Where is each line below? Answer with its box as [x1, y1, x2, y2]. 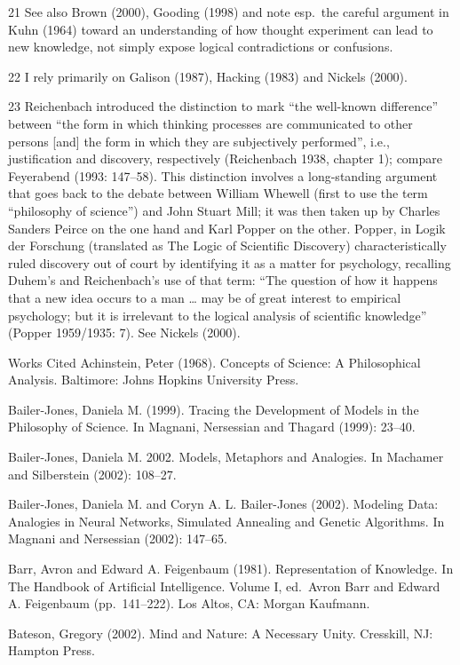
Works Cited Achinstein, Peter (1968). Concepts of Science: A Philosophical [8, 352, 421, 371]
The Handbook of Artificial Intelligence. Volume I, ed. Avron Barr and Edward [8, 576, 440, 595]
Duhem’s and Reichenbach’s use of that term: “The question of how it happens [8, 271, 438, 289]
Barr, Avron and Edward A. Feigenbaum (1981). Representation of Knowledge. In [8, 559, 454, 578]
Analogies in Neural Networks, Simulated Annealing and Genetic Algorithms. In [8, 511, 445, 530]
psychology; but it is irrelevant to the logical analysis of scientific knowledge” [8, 305, 427, 324]
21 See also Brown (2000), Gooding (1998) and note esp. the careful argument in [8, 3, 449, 20]
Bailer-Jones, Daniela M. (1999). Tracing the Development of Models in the [8, 400, 419, 418]
